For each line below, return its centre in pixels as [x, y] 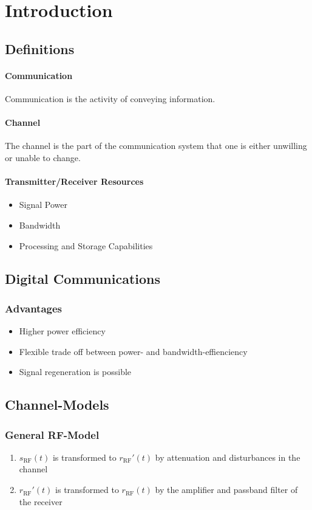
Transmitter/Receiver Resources [74, 181]
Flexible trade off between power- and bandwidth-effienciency [133, 351]
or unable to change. [43, 157]
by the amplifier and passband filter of [226, 490]
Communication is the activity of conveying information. [110, 98]
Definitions [40, 48]
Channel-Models [57, 405]
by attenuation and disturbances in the [228, 457]
